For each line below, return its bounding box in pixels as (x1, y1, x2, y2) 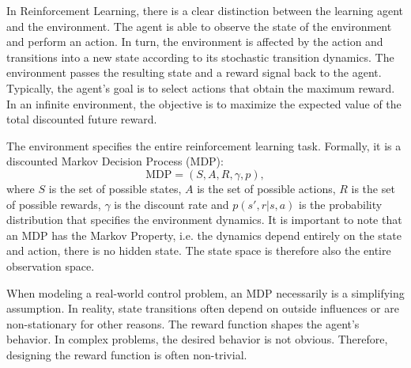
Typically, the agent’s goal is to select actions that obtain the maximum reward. (6, 79, 395, 96)
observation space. (6, 257, 95, 274)
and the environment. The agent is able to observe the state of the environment (6, 17, 392, 34)
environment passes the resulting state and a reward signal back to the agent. (6, 64, 382, 81)
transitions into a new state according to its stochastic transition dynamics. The (6, 48, 394, 65)
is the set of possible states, (48, 180, 182, 196)
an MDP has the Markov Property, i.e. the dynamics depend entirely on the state (6, 226, 402, 243)
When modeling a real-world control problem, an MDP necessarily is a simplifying (6, 284, 405, 301)
